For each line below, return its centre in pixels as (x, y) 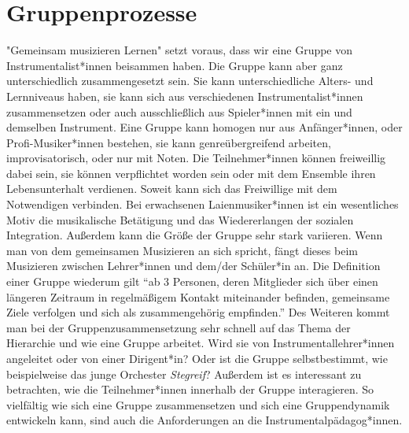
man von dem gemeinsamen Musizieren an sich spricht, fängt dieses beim (182, 250)
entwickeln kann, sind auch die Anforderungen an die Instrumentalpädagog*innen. (204, 420)
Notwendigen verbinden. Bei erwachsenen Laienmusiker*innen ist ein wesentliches (203, 204)
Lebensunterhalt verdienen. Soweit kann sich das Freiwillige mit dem (172, 189)
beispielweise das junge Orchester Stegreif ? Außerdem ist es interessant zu (184, 374)
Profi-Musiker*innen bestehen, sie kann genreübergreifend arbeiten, (169, 142)
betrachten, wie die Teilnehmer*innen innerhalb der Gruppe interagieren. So (190, 389)
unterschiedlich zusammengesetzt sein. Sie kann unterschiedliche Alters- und (190, 81)
